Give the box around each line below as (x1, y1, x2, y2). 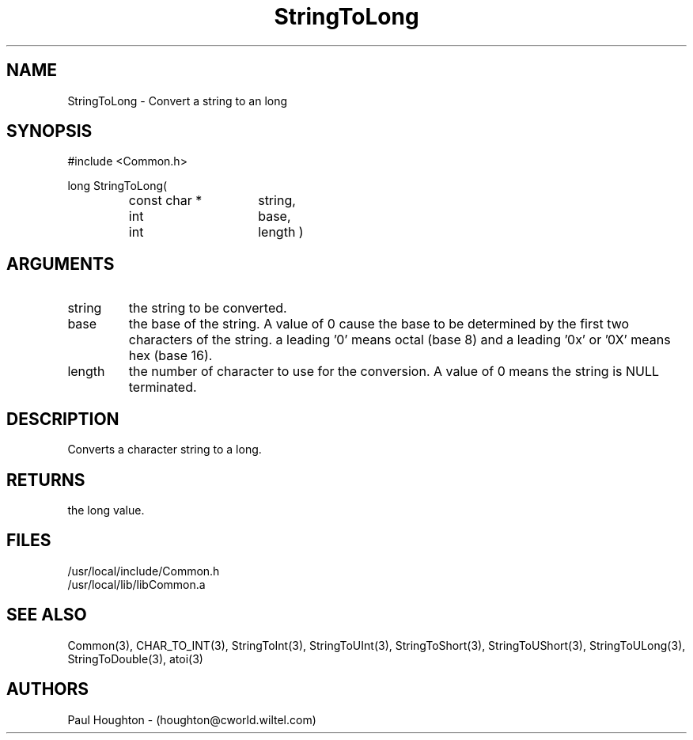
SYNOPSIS (6, 121, 93, 142)
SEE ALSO (6, 605, 87, 625)
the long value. (67, 503, 145, 517)
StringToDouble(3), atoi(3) (67, 651, 203, 666)
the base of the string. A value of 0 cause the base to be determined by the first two (128, 316, 630, 332)
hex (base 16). (128, 347, 213, 364)
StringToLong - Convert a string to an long (67, 93, 288, 108)
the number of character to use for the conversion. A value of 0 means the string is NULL (128, 363, 660, 380)
